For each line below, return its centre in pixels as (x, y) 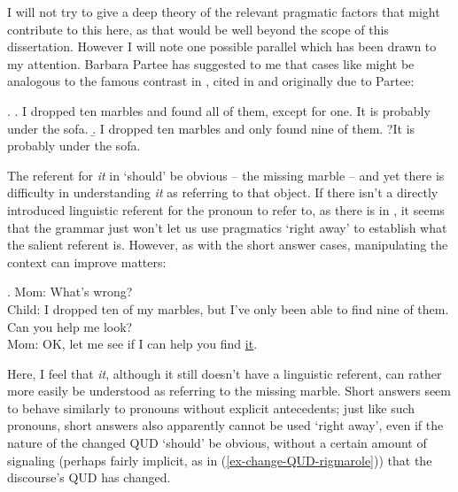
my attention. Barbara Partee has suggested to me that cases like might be (211, 63)
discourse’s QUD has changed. (89, 477)
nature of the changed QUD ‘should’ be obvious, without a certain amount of (217, 443)
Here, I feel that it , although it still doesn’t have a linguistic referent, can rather (225, 373)
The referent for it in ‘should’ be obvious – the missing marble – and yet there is (226, 175)
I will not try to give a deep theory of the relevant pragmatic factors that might (224, 12)
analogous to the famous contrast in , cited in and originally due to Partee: (211, 81)
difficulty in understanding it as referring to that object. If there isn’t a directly (223, 192)
